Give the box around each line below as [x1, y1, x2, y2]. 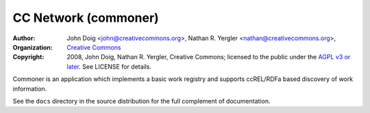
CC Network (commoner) [12, 10, 159, 25]
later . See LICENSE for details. [66, 62, 152, 71]
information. [12, 84, 47, 93]
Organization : [12, 43, 53, 51]
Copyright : [12, 53, 45, 61]
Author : [12, 34, 36, 42]
